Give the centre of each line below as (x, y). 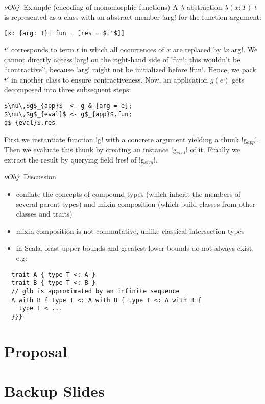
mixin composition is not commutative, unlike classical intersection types (130, 231)
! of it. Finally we (213, 150)
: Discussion (38, 177)
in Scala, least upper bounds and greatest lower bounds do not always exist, (135, 248)
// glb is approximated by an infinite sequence (95, 291)
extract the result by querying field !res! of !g (74, 159)
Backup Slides (54, 391)
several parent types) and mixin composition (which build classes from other (136, 204)
